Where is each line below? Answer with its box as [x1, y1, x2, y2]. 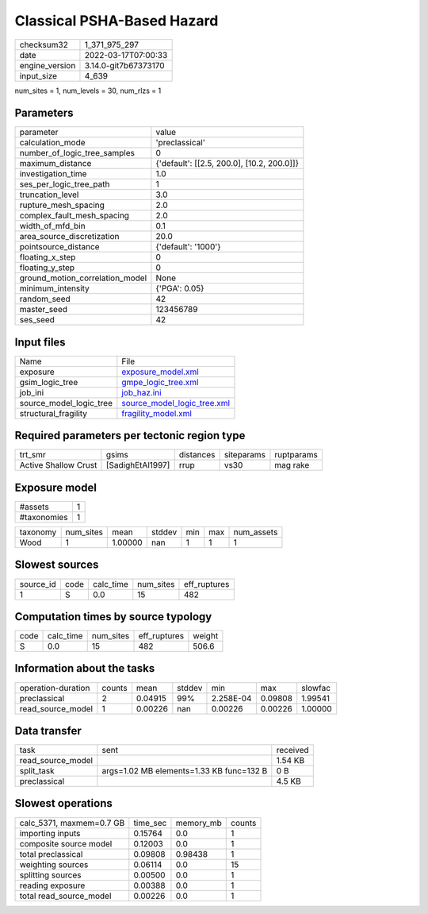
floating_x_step [19, 252, 76, 263]
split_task [19, 766, 55, 777]
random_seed [19, 294, 71, 305]
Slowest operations [14, 796, 113, 810]
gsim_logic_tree [19, 376, 78, 388]
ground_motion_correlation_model [19, 272, 147, 283]
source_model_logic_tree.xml [121, 397, 230, 408]
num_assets [233, 526, 278, 538]
